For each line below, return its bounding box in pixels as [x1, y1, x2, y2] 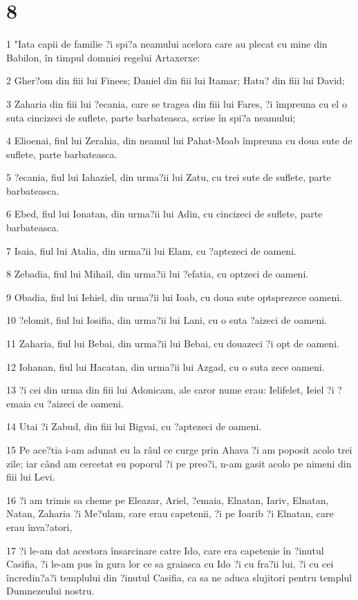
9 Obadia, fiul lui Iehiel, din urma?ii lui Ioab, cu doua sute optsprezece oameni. [6, 289, 342, 304]
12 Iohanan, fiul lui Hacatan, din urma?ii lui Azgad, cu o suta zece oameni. [6, 359, 325, 374]
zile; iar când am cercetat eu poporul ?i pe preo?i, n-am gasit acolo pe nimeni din [6, 456, 352, 470]
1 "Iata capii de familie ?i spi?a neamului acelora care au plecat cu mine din [6, 37, 328, 51]
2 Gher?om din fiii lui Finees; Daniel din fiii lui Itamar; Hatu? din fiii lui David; [6, 73, 345, 88]
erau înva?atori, [6, 519, 73, 534]
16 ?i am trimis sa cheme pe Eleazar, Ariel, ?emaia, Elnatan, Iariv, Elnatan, [6, 492, 329, 507]
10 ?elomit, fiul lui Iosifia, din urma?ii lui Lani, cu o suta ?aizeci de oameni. [6, 313, 327, 327]
